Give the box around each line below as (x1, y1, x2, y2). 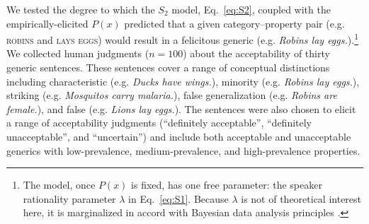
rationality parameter (23, 191, 116, 206)
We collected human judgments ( (6, 46, 149, 61)
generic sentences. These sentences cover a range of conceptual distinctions (6, 60, 330, 75)
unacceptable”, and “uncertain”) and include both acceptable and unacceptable (6, 129, 351, 143)
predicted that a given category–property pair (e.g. (124, 16, 345, 30)
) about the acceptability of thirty (183, 46, 330, 61)
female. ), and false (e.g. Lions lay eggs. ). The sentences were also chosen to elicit (6, 101, 356, 116)
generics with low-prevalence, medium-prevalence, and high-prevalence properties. (6, 143, 361, 158)
